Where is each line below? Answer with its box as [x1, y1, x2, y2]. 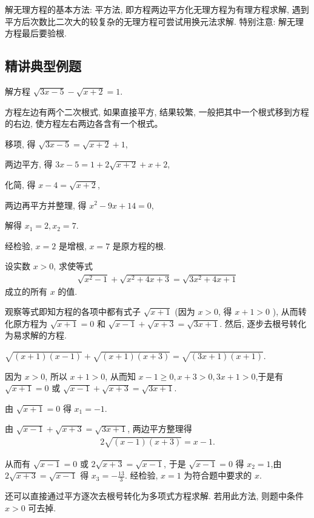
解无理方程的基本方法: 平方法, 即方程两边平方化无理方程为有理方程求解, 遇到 [5, 3, 309, 15]
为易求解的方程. [5, 329, 67, 341]
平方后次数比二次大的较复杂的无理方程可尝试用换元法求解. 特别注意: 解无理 [5, 15, 304, 27]
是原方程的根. [112, 239, 166, 252]
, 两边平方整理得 [127, 422, 192, 435]
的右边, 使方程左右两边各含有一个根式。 [5, 117, 163, 130]
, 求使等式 [53, 260, 93, 272]
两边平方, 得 [5, 158, 53, 170]
